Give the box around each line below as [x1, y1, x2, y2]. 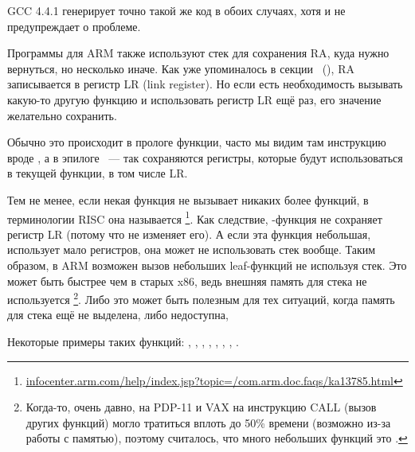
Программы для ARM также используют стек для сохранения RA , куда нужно [7, 45, 390, 61]
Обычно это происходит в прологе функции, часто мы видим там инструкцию [7, 134, 386, 150]
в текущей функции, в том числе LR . [7, 165, 188, 181]
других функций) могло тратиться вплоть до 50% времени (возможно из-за [25, 414, 391, 431]
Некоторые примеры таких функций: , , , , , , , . [7, 333, 239, 349]
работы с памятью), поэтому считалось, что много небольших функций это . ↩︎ [25, 430, 408, 446]
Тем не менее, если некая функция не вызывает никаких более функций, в [7, 191, 369, 208]
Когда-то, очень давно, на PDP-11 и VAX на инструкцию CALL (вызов [25, 399, 377, 415]
